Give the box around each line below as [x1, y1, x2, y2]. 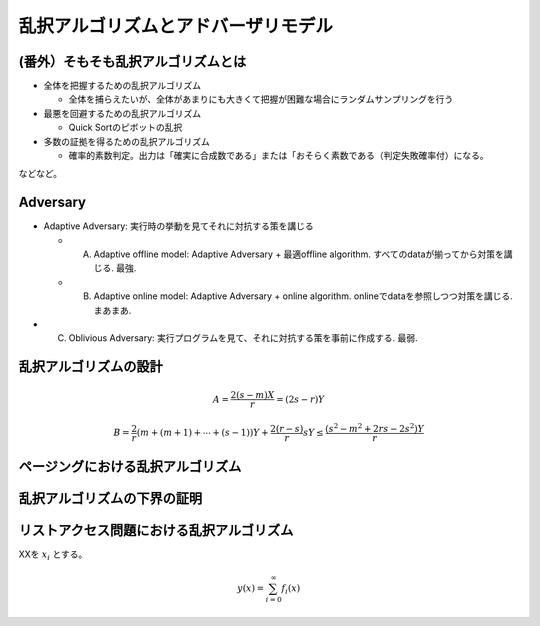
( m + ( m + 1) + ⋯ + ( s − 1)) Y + [136, 427, 269, 439]
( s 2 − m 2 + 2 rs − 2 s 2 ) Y [325, 421, 425, 435]
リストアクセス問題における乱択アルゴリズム [18, 521, 294, 539]
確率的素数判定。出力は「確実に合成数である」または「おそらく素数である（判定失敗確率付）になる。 [68, 150, 489, 162]
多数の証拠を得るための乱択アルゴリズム [43, 135, 210, 147]
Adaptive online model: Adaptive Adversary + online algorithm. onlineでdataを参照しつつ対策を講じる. [93, 290, 514, 302]
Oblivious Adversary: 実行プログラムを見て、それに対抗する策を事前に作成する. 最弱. [68, 332, 419, 344]
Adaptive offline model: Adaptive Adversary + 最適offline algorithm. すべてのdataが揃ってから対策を [93, 248, 505, 260]
